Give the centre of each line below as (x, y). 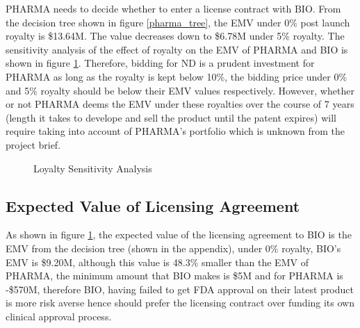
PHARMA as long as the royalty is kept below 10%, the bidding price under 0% (177, 76)
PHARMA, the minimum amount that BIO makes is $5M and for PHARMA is (174, 276)
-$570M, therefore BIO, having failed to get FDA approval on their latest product (180, 289)
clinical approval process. (59, 316)
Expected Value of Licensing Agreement (153, 205)
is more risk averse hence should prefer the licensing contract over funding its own (180, 303)
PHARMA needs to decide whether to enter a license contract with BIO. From (173, 8)
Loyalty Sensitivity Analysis (93, 168)
